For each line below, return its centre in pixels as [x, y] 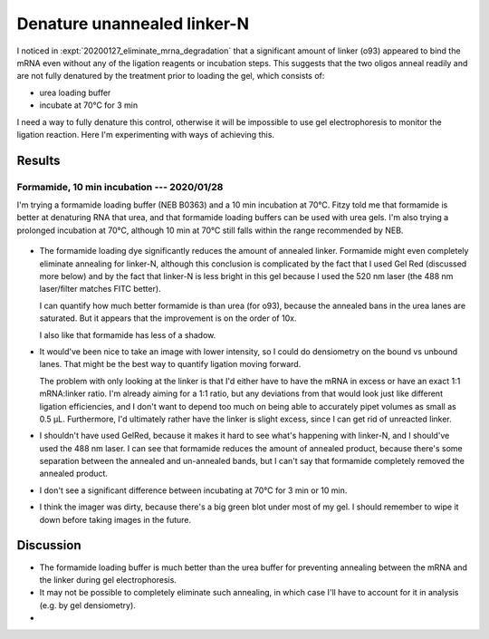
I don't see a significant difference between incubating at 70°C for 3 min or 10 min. [193, 490]
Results [38, 160]
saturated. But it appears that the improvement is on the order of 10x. [168, 318]
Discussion [49, 545]
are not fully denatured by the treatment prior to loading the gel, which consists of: [171, 76]
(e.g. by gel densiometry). [87, 605]
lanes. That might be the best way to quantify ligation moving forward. [170, 364]
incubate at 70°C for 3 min [89, 105]
